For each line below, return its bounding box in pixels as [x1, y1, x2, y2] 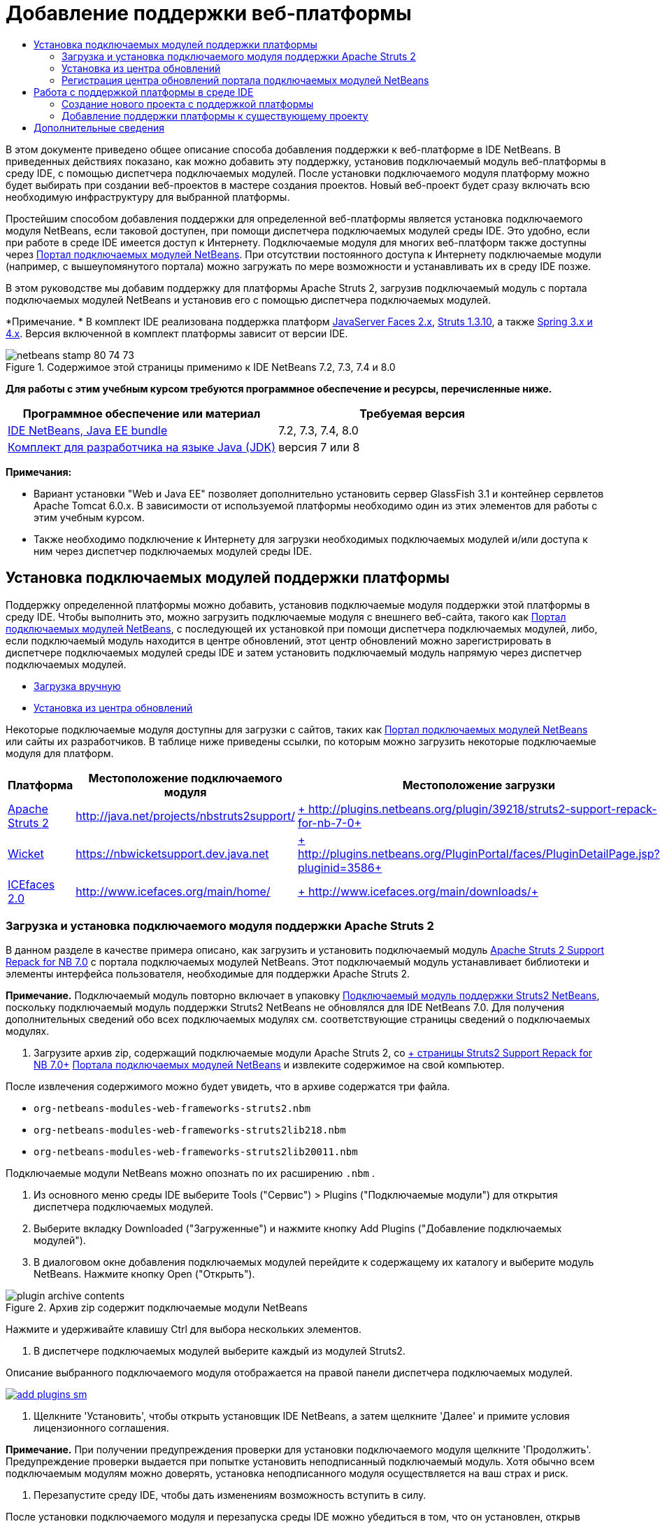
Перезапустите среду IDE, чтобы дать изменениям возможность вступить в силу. [34, 1489, 426, 1502]
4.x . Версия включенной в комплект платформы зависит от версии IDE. [6, 327, 348, 339]
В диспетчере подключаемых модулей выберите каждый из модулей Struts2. [34, 1345, 406, 1357]
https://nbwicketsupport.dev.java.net [76, 846, 269, 861]
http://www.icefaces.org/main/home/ [76, 884, 271, 898]
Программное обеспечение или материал [22, 406, 261, 421]
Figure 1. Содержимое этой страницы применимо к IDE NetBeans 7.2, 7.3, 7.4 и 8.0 [6, 360, 396, 373]
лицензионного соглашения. [34, 1422, 169, 1434]
